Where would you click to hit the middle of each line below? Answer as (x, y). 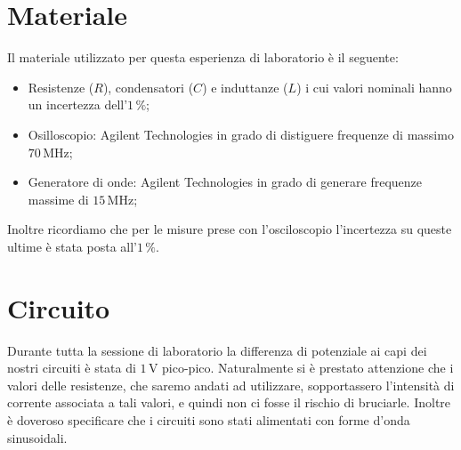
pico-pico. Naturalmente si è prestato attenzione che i (308, 368)
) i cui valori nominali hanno (374, 87)
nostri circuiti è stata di (72, 368)
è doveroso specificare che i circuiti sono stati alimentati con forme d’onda (209, 419)
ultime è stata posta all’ (72, 246)
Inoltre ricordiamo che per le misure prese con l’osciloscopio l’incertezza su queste (230, 229)
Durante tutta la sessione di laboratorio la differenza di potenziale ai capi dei (217, 350)
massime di (58, 199)
